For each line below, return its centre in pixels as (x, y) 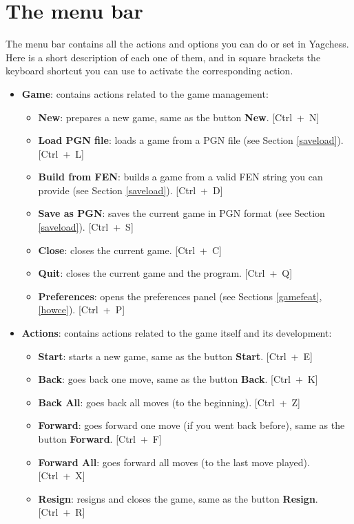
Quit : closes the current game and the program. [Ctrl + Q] (165, 273)
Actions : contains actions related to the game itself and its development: (177, 333)
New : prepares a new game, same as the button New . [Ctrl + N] (179, 117)
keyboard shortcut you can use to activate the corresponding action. (149, 71)
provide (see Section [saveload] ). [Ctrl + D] (131, 190)
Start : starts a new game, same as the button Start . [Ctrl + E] (175, 356)
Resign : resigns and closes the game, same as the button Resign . (178, 498)
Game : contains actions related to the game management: (145, 93)
